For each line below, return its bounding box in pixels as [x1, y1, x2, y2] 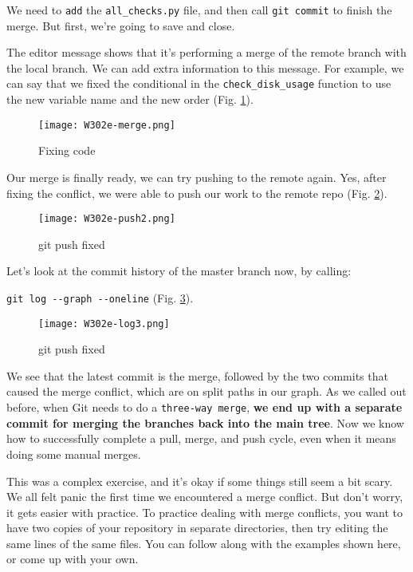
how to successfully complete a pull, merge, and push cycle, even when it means [6, 430, 396, 447]
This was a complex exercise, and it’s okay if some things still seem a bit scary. [6, 472, 393, 489]
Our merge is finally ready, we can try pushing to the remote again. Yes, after [6, 168, 387, 185]
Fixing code [38, 142, 96, 159]
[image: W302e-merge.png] [38, 119, 175, 131]
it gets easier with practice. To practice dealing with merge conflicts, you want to [6, 503, 403, 520]
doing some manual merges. [6, 445, 141, 462]
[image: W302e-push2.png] [38, 213, 175, 225]
